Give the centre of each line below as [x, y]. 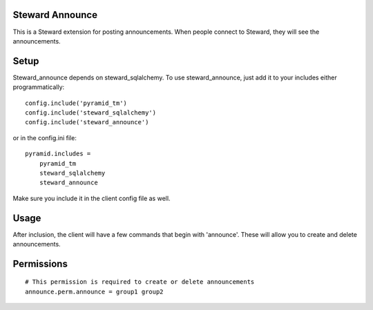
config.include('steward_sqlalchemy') [91, 113]
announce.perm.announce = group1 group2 [94, 291]
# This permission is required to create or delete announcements [140, 282]
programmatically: [39, 87]
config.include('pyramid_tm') [76, 103]
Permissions [40, 263]
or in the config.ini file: [45, 137]
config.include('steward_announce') [87, 122]
